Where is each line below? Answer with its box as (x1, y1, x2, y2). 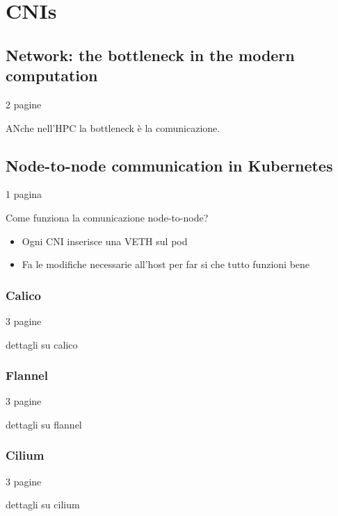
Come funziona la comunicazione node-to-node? (6, 210, 209, 224)
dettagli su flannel (6, 417, 82, 431)
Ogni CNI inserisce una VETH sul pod (22, 233, 188, 248)
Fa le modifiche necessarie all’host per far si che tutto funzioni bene (22, 257, 310, 272)
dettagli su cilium (6, 497, 80, 512)
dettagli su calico (6, 337, 78, 351)
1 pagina (6, 187, 42, 201)
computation (6, 65, 98, 86)
